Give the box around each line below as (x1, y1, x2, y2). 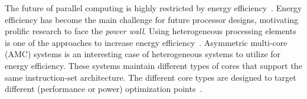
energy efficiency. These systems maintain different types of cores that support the (5, 59, 302, 71)
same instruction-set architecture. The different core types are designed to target (5, 71, 296, 83)
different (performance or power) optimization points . (5, 82, 203, 95)
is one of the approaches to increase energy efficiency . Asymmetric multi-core (5, 36, 288, 48)
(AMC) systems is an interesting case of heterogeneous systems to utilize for (5, 48, 281, 60)
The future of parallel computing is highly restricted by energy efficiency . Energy (5, 2, 302, 14)
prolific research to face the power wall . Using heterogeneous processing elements (5, 25, 296, 37)
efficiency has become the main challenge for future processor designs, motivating (5, 13, 299, 25)
